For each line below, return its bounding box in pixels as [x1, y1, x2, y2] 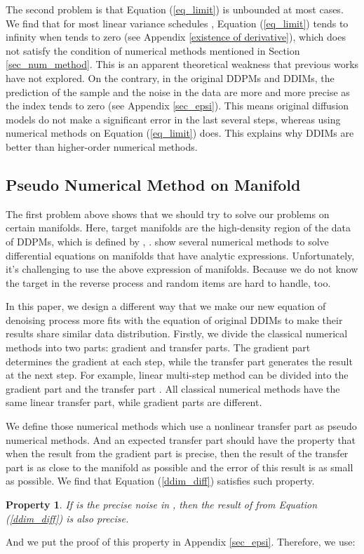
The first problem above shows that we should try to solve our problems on [6, 206, 330, 221]
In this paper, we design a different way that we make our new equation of [6, 299, 326, 313]
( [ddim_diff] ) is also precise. [6, 511, 129, 525]
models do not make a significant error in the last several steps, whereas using [6, 112, 341, 126]
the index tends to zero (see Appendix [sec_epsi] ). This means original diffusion [6, 98, 349, 113]
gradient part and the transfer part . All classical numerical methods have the [6, 381, 340, 396]
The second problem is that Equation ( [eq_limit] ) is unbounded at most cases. [6, 2, 344, 16]
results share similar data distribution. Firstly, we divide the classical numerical [6, 326, 348, 341]
